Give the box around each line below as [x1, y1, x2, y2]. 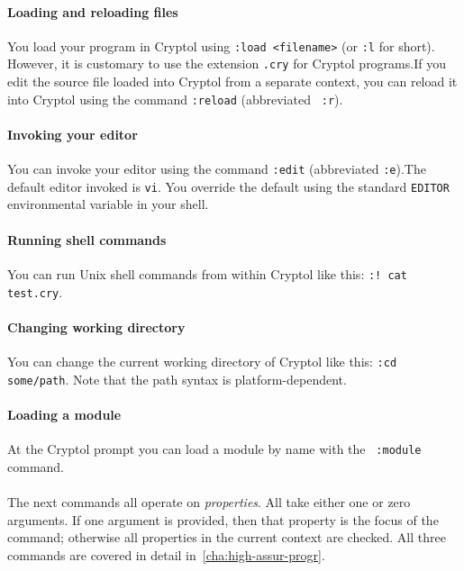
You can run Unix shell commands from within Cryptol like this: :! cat [7, 264, 407, 283]
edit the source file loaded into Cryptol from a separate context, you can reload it [7, 72, 458, 91]
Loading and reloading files [7, 2, 178, 21]
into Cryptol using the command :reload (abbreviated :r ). [7, 89, 343, 108]
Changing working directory [7, 317, 186, 336]
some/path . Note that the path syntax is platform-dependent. [7, 369, 347, 388]
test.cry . [7, 282, 63, 301]
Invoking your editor [7, 124, 138, 143]
